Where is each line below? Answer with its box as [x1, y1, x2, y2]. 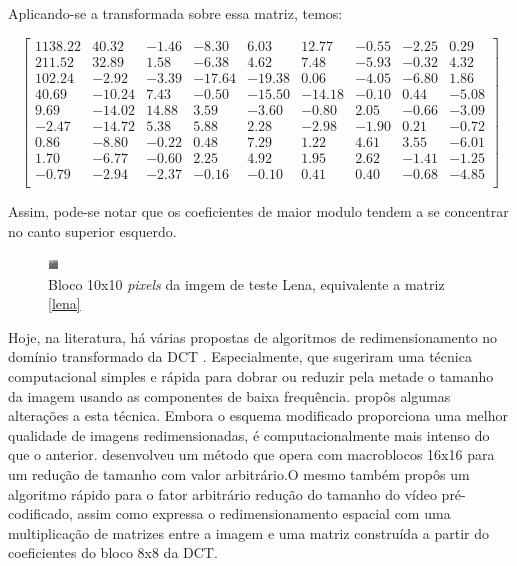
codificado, [8, 503, 73, 524]
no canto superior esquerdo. [8, 220, 177, 241]
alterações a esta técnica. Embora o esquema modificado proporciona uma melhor [8, 405, 508, 426]
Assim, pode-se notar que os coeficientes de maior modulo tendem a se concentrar [8, 200, 509, 221]
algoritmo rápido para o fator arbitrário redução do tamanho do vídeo [8, 483, 437, 504]
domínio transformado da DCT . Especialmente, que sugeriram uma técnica [8, 346, 472, 367]
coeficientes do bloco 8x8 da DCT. [8, 542, 218, 563]
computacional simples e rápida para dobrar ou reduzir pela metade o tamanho [8, 366, 494, 387]
